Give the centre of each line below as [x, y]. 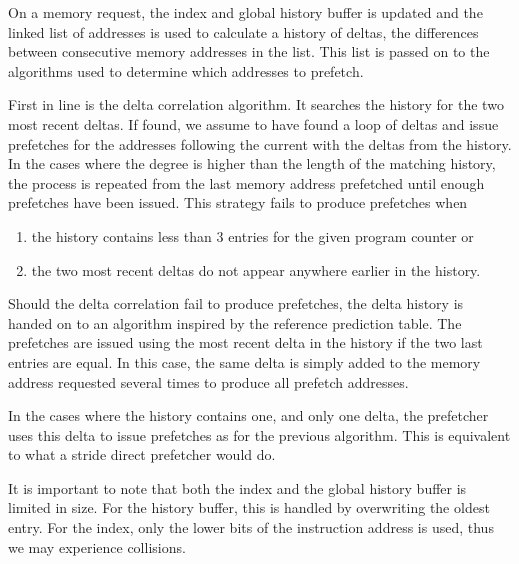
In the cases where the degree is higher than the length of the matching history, [252, 163]
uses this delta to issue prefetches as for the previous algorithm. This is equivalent [259, 434]
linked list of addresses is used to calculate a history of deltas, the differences [243, 31]
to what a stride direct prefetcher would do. [142, 454]
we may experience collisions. [97, 546]
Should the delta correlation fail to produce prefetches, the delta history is [236, 303]
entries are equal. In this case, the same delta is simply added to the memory [244, 361]
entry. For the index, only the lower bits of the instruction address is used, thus [251, 527]
